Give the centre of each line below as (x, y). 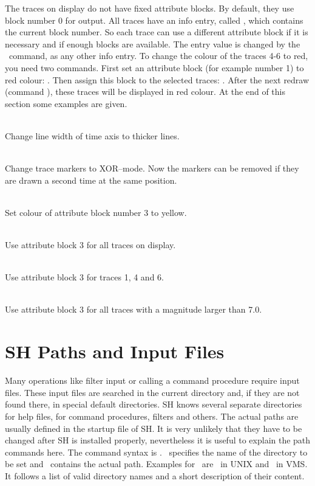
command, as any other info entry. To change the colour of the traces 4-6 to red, (158, 56)
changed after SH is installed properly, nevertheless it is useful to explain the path (158, 440)
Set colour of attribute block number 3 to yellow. (96, 212)
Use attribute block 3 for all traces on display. (90, 245)
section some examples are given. (66, 103)
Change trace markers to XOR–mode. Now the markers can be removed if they (152, 168)
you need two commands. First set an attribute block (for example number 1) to (154, 67)
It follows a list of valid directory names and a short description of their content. (155, 475)
